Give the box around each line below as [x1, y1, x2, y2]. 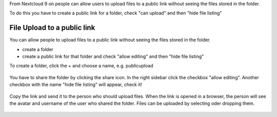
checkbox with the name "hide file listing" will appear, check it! [9, 82, 142, 88]
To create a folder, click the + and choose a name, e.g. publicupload [9, 63, 153, 69]
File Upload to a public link [9, 24, 95, 32]
